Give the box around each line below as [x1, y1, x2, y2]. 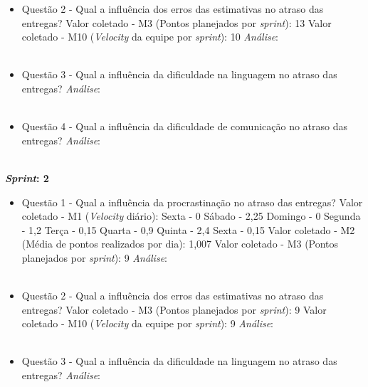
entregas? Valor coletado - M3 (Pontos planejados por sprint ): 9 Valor [21, 302, 327, 317]
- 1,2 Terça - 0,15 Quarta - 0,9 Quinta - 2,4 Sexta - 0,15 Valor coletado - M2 [21, 222, 355, 237]
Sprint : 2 [5, 170, 49, 185]
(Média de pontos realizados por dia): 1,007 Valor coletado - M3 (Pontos [21, 236, 339, 251]
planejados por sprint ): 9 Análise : [21, 250, 167, 265]
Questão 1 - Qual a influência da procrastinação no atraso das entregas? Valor [21, 194, 363, 209]
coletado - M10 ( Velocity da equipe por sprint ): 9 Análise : [21, 316, 274, 331]
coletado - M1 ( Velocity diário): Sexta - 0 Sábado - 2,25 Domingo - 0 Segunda [21, 208, 361, 223]
